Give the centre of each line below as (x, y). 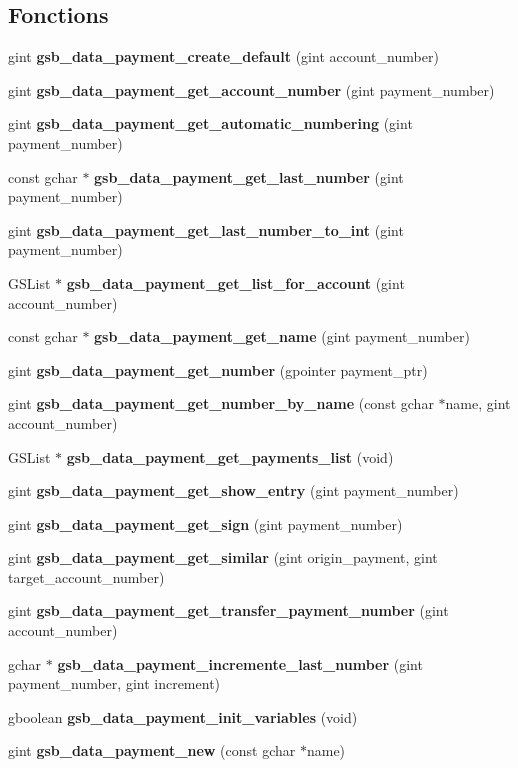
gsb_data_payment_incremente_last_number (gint (240, 663)
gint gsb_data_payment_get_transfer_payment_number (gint (228, 610)
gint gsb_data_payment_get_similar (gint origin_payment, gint (223, 557)
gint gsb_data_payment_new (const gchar (152, 750)
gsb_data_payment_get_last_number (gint (249, 176)
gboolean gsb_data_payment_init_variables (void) (183, 716)
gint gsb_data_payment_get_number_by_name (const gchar (221, 403)
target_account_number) (86, 576)
